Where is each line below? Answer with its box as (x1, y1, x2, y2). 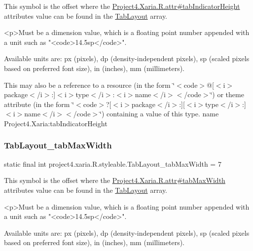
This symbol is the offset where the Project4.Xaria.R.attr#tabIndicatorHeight (4, 1, 240, 11)
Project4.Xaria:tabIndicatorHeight (4, 118, 108, 128)
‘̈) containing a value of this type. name (100, 108, 219, 119)
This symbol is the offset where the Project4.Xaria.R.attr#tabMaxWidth (4, 175, 225, 185)
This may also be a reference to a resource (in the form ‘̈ (4, 79, 175, 90)
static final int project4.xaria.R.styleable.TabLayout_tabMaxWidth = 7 (4, 158, 221, 169)
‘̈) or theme (210, 89, 244, 100)
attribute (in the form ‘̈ (4, 99, 74, 109)
